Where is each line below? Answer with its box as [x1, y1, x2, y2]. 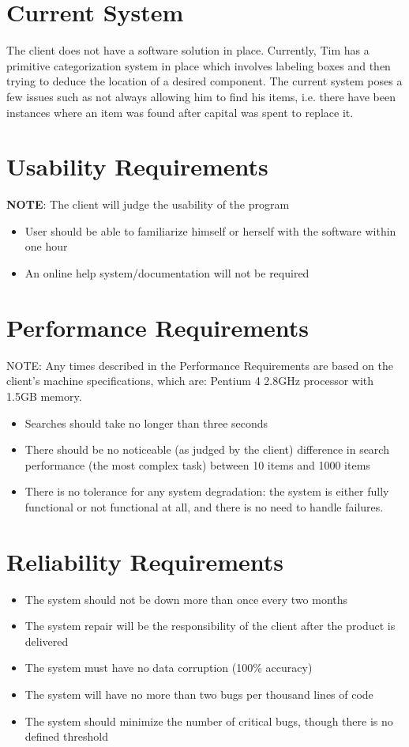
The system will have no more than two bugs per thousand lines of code [24, 685, 373, 702]
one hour [24, 238, 68, 255]
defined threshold [24, 728, 108, 745]
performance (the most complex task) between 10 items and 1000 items [24, 456, 370, 473]
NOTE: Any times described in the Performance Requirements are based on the [6, 357, 393, 373]
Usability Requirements [6, 150, 268, 183]
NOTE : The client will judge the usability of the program [6, 196, 290, 213]
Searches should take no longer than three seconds [24, 414, 268, 431]
